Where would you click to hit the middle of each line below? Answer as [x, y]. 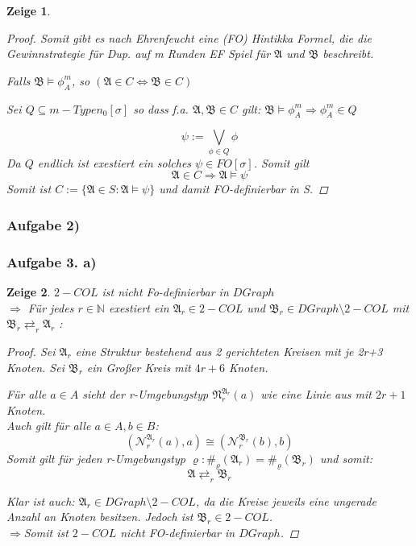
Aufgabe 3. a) [52, 261]
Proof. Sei [31, 351]
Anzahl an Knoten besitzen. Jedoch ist [100, 517]
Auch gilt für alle [49, 426]
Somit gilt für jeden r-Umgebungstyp [96, 458]
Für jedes [51, 307]
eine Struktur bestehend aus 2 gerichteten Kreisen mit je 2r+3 [229, 351]
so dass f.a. [161, 108]
